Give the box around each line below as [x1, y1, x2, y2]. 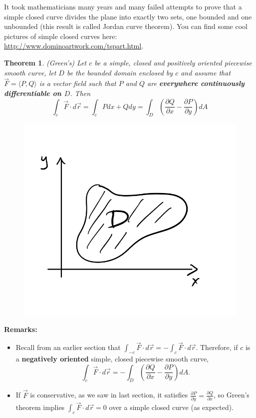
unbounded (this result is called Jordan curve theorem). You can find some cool [4, 21, 248, 31]
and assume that [181, 67, 231, 77]
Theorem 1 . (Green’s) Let [4, 57, 87, 67]
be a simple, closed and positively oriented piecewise [94, 57, 252, 67]
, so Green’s [214, 389, 250, 400]
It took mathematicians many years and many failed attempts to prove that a [4, 1, 242, 11]
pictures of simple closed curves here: [4, 30, 117, 41]
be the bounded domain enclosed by [66, 67, 173, 77]
